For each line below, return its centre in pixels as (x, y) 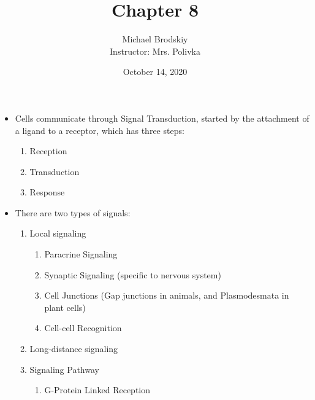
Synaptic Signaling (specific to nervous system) (133, 274)
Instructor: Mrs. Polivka (155, 51)
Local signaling (58, 233)
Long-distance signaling (74, 349)
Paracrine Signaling (81, 254)
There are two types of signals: (73, 212)
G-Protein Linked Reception (97, 390)
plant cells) (65, 307)
